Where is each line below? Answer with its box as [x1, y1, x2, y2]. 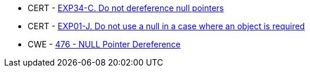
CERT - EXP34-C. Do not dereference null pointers [28, 3, 224, 13]
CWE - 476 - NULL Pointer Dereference [28, 39, 181, 49]
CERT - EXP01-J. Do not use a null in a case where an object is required [28, 21, 305, 31]
